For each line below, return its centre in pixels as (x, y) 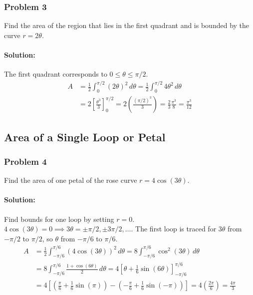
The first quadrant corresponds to (56, 74)
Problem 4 (25, 161)
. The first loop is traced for (174, 229)
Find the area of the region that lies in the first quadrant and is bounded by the (127, 25)
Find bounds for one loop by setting (59, 219)
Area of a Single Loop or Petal (85, 136)
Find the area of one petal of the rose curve (71, 180)
